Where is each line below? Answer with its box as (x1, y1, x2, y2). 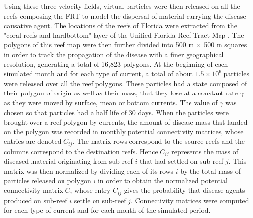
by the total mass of (180, 165, 241, 176)
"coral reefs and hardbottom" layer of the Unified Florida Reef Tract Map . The (4, 30, 244, 40)
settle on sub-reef (74, 195, 126, 205)
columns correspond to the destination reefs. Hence (4, 146, 158, 156)
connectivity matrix (4, 185, 63, 195)
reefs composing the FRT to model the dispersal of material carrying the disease (4, 10, 246, 21)
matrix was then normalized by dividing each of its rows (4, 165, 174, 176)
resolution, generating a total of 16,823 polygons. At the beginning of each (4, 59, 228, 69)
